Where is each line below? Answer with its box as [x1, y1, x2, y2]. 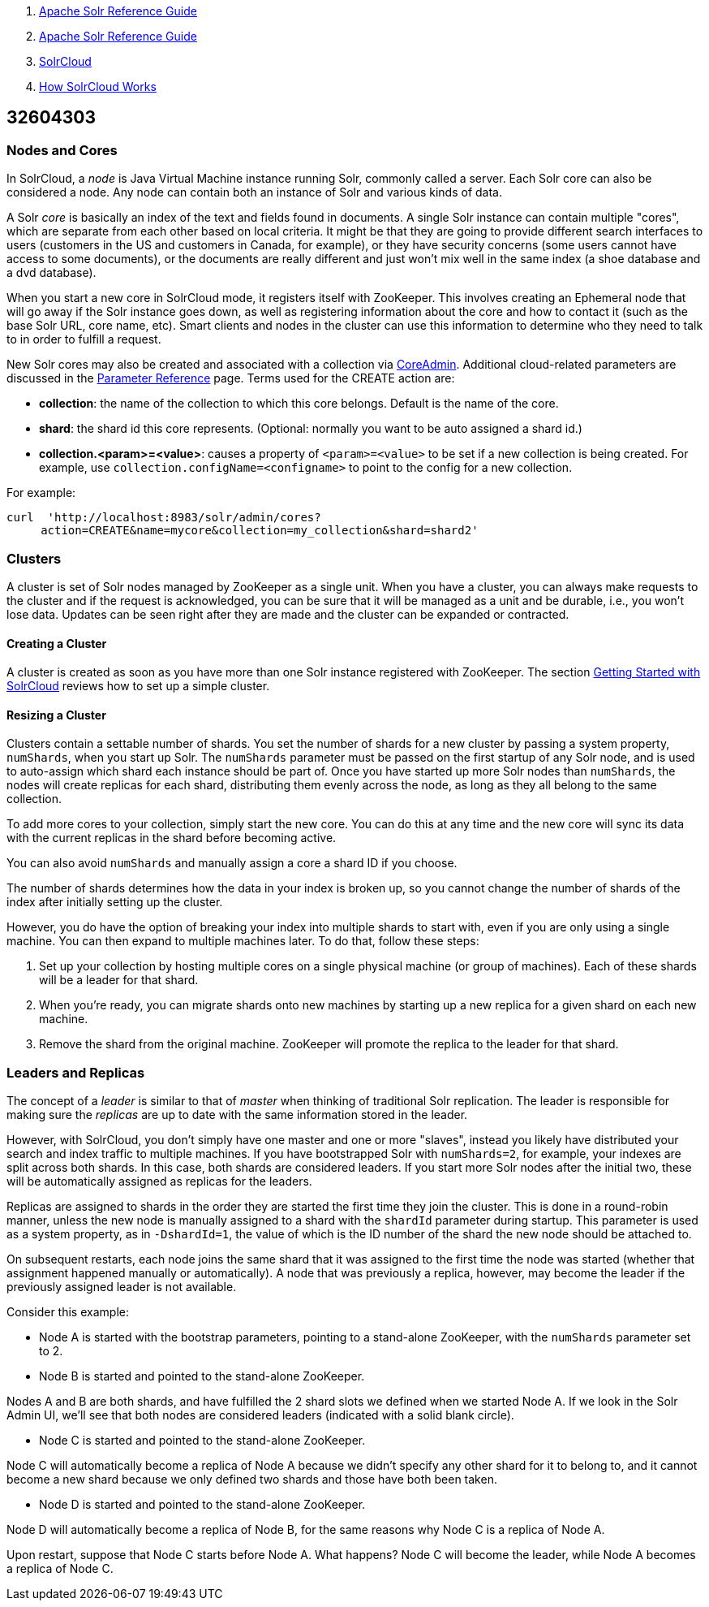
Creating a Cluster [6, 636, 107, 650]
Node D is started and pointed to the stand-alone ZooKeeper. [39, 1497, 366, 1512]
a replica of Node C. [6, 1562, 114, 1576]
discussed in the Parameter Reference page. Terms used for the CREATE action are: [6, 371, 455, 386]
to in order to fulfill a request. [6, 332, 161, 347]
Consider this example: [6, 1305, 129, 1320]
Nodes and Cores [6, 141, 118, 158]
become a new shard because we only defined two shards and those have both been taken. [6, 1472, 497, 1487]
